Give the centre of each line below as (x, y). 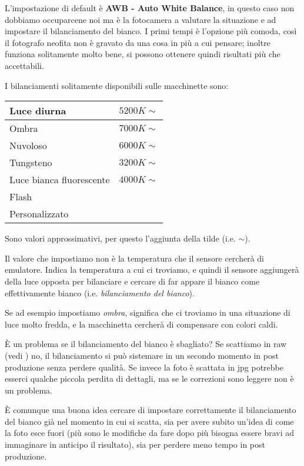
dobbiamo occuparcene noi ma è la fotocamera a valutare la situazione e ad (141, 19)
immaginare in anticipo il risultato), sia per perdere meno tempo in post (135, 444)
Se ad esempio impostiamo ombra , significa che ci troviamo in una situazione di (148, 313)
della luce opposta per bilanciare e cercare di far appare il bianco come (132, 281)
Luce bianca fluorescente (60, 180)
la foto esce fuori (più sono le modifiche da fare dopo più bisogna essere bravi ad (150, 433)
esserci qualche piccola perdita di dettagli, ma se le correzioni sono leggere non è (149, 379)
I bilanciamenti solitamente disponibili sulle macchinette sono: (117, 85)
